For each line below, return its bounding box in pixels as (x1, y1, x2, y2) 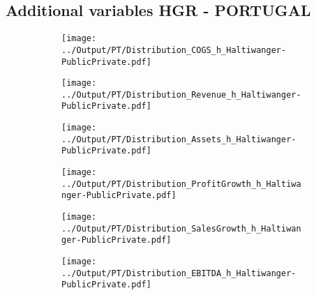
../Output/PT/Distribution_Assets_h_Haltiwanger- (61, 134, 296, 144)
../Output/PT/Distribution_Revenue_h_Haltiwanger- (61, 89, 301, 100)
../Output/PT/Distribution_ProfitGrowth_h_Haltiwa (61, 179, 301, 189)
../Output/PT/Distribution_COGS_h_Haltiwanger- (61, 45, 287, 55)
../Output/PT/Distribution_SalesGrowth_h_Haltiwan (61, 223, 301, 234)
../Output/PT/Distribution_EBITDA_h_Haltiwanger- (61, 268, 296, 278)
